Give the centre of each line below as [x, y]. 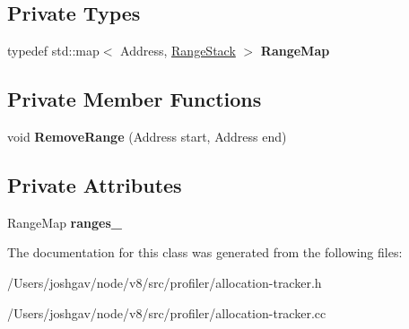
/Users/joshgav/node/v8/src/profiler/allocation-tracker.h [165, 282]
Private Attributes [95, 184]
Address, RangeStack [178, 51]
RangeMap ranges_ [65, 222]
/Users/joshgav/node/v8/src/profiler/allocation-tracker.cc [167, 312]
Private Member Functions [135, 99]
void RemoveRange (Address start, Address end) [147, 136]
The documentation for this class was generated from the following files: [205, 252]
